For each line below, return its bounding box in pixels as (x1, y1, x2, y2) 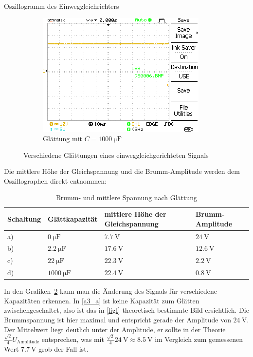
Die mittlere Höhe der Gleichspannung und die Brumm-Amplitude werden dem (4, 166, 240, 176)
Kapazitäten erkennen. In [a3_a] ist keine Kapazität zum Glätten (4, 295, 199, 305)
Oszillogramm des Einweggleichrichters (4, 1, 119, 11)
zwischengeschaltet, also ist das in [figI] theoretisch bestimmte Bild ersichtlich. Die (4, 305, 249, 315)
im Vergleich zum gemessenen (155, 334, 243, 344)
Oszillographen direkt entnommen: (4, 175, 107, 186)
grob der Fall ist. (38, 344, 89, 354)
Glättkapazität (48, 213, 98, 224)
